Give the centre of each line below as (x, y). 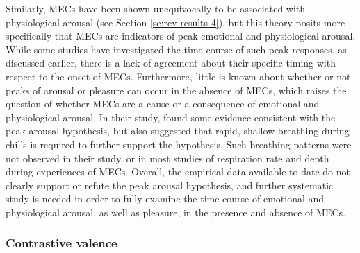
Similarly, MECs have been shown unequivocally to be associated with (156, 8)
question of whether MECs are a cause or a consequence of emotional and (163, 104)
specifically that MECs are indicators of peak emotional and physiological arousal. (181, 36)
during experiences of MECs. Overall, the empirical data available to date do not (178, 172)
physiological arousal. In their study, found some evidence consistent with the (171, 117)
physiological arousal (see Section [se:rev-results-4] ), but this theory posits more (175, 22)
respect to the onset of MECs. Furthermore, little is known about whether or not (178, 76)
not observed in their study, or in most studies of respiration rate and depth (167, 158)
